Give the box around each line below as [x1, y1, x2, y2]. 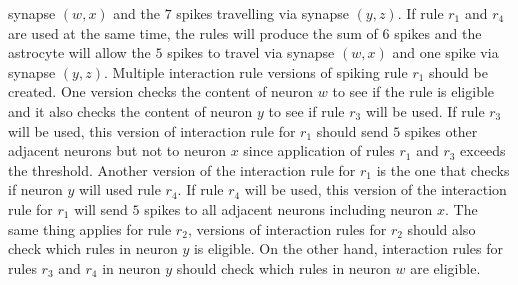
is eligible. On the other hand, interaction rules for [193, 238, 504, 259]
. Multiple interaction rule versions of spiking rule [103, 61, 408, 82]
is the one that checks [376, 159, 510, 180]
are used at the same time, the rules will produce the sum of [8, 22, 378, 43]
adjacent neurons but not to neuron [8, 140, 226, 161]
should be [429, 61, 488, 82]
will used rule [79, 179, 161, 200]
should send [316, 120, 389, 141]
